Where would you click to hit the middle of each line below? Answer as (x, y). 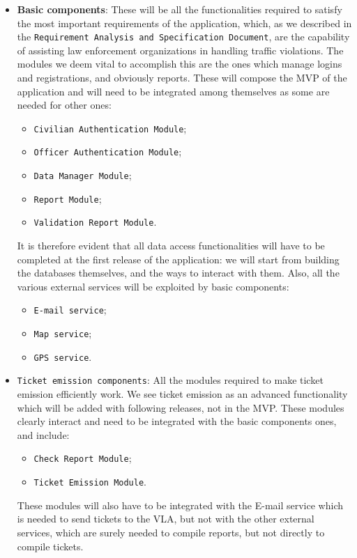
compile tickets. (50, 546)
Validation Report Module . (95, 222)
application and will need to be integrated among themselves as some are (173, 91)
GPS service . (63, 356)
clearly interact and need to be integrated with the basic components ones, (177, 421)
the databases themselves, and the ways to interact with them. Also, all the (178, 273)
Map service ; (63, 333)
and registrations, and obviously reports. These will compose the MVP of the (182, 78)
